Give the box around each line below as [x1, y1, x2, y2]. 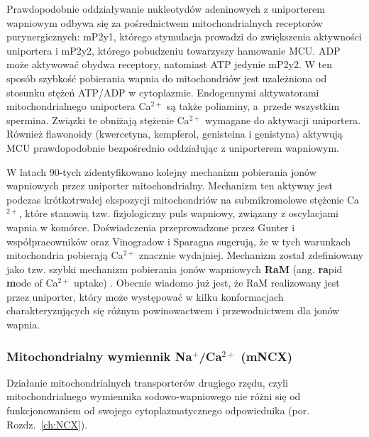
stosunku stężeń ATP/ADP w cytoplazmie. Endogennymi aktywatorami [6, 84, 319, 99]
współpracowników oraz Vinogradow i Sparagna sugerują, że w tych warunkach [6, 233, 351, 248]
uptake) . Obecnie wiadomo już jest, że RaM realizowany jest [73, 275, 340, 290]
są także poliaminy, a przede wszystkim [166, 99, 340, 114]
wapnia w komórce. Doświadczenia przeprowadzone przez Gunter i [6, 219, 295, 234]
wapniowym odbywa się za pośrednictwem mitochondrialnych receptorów [6, 15, 323, 30]
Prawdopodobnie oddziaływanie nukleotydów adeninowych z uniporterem [6, 1, 325, 16]
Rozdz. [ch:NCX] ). [6, 416, 88, 431]
